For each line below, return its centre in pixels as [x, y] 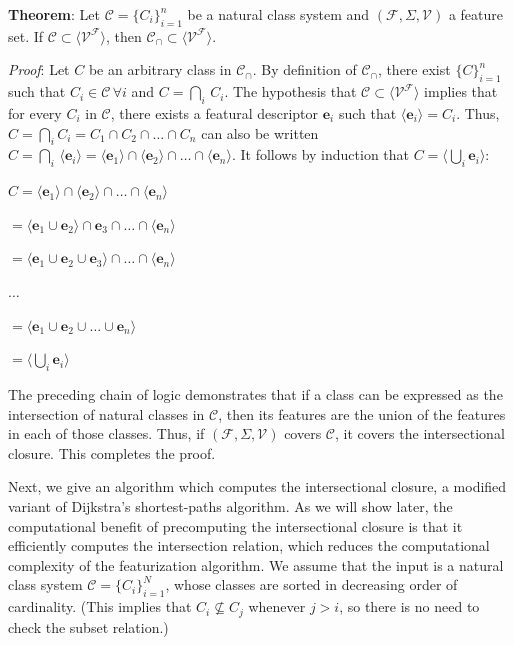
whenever [277, 606]
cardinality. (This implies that [100, 606]
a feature [475, 14]
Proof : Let [39, 69]
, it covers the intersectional [420, 433]
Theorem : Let [54, 14]
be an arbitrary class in [160, 69]
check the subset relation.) [88, 626]
